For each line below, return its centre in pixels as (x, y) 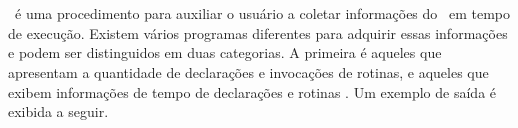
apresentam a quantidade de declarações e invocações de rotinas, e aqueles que (248, 71)
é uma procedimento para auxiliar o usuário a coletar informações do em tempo (262, 13)
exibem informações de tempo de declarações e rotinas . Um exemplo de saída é (252, 91)
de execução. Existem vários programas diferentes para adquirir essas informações (258, 32)
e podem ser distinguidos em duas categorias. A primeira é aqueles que (225, 52)
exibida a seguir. (58, 111)
